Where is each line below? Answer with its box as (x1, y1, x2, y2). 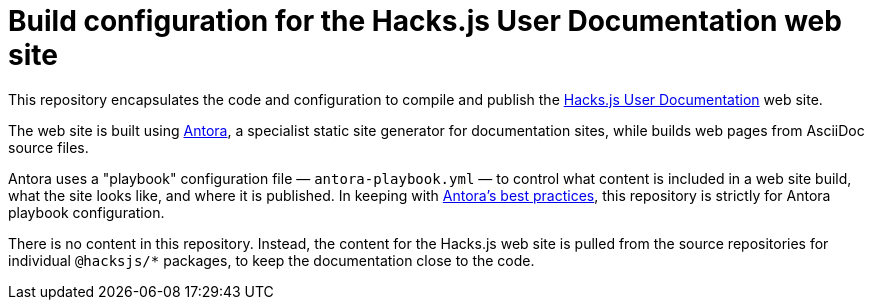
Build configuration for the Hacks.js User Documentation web (8, 4, 842, 38)
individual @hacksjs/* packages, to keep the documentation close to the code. (8, 251, 535, 269)
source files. (8, 138, 89, 156)
